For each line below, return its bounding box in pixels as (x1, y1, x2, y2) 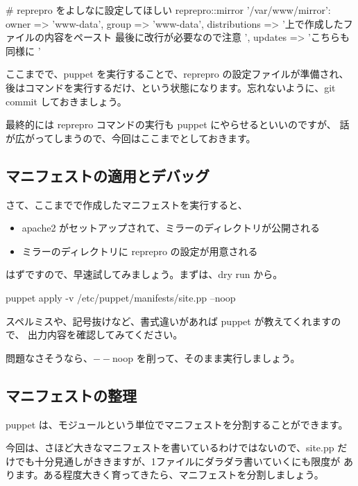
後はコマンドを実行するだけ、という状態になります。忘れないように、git (6, 80, 336, 94)
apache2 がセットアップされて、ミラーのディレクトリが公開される (22, 220, 320, 235)
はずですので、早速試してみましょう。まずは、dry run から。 (6, 267, 283, 281)
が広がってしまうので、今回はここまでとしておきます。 (6, 130, 256, 145)
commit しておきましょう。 (6, 94, 127, 108)
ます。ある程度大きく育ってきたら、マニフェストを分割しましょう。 (15, 467, 324, 482)
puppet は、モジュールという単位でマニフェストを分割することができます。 (6, 417, 348, 431)
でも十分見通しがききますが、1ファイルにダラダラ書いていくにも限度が (15, 453, 341, 468)
